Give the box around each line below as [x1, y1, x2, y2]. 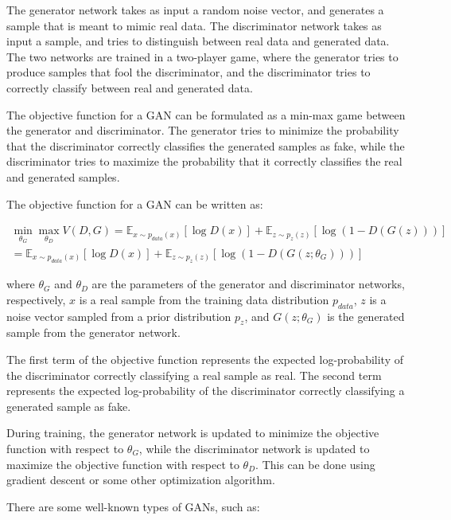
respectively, [6, 291, 66, 307]
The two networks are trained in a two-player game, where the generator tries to [6, 48, 399, 65]
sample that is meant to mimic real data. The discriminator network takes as [6, 17, 382, 33]
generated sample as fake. [6, 397, 131, 414]
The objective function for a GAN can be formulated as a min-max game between [6, 106, 406, 123]
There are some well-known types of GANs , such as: [6, 498, 260, 514]
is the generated [327, 307, 405, 324]
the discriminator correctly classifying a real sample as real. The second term [6, 366, 382, 383]
